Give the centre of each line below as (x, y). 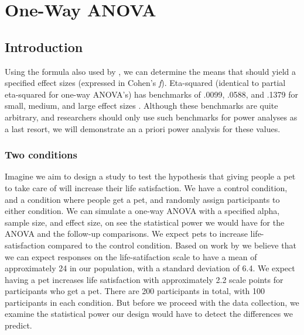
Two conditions (41, 155)
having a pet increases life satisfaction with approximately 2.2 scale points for (144, 279)
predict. (18, 325)
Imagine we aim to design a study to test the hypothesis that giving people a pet (150, 176)
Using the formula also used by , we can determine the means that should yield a (151, 71)
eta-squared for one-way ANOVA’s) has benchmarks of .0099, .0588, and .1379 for (151, 94)
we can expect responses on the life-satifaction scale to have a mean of (131, 256)
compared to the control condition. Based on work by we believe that (172, 245)
